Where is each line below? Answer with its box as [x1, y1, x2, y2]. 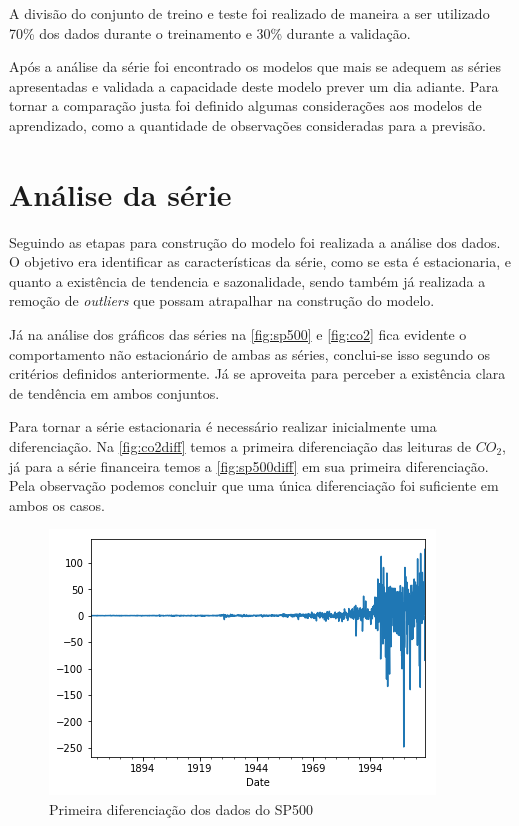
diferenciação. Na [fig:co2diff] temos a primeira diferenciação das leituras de [9, 436, 472, 457]
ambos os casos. [9, 494, 105, 515]
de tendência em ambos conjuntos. [9, 382, 220, 403]
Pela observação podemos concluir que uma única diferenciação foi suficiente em [9, 475, 499, 496]
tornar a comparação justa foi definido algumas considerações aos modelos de [9, 95, 482, 116]
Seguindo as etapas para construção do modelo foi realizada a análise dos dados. [9, 231, 501, 252]
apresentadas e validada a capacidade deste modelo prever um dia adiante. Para [9, 75, 499, 96]
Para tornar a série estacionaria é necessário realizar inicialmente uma [9, 416, 437, 437]
